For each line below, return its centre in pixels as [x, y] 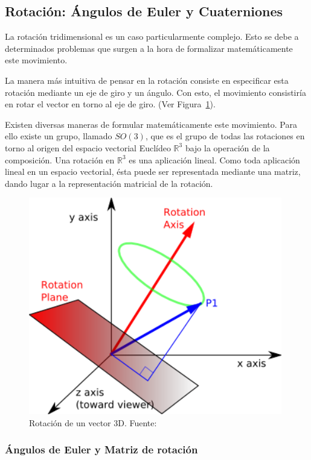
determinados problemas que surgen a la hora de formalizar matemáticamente [149, 48]
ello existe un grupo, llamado [59, 136]
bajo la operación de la [227, 147]
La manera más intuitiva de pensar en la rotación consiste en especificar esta [147, 80]
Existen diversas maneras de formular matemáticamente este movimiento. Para [151, 124]
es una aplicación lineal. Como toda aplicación [214, 159]
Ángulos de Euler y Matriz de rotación [101, 449]
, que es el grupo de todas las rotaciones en [225, 136]
